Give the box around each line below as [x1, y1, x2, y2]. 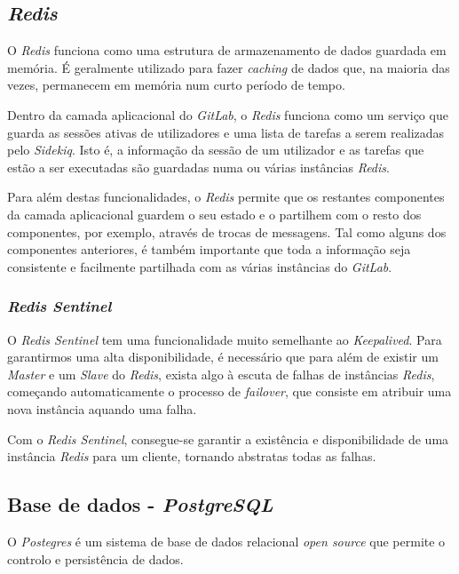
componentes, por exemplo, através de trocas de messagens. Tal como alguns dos [7, 222, 447, 241]
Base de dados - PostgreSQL [7, 490, 273, 518]
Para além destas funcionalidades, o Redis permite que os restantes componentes [7, 187, 445, 206]
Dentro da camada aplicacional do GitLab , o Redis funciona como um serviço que [7, 105, 448, 124]
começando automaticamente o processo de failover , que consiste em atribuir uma [7, 382, 452, 401]
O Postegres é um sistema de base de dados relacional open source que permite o [7, 531, 446, 550]
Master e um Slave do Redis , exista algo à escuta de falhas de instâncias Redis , [7, 364, 435, 383]
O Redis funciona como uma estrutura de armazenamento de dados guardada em [7, 41, 447, 60]
